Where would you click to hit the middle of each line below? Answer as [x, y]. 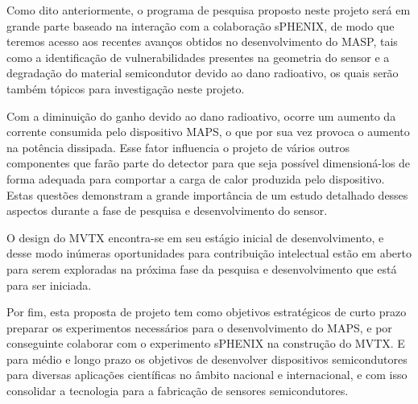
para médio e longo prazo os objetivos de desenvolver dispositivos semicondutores [207, 359]
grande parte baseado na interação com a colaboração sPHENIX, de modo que [201, 25]
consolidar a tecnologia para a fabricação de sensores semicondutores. [178, 391]
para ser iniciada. [49, 284]
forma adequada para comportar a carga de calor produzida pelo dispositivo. [196, 178]
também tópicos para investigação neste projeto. [126, 88]
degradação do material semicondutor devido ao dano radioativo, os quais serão [203, 73]
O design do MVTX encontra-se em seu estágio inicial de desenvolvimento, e [195, 237]
